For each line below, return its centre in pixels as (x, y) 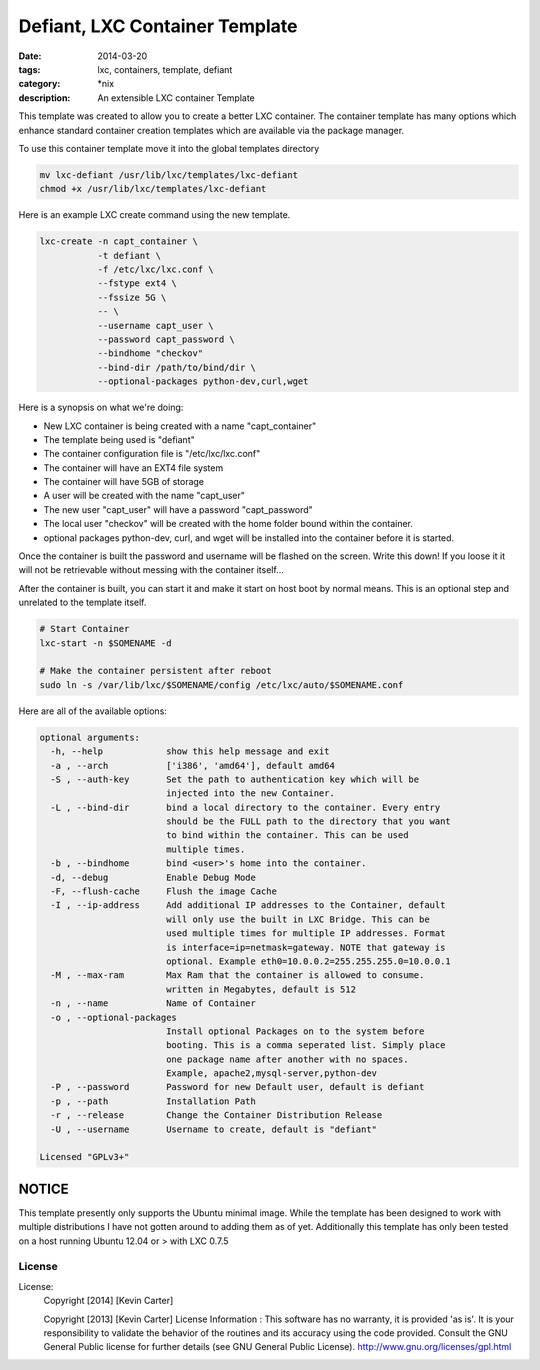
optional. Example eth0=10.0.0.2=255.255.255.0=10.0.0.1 (308, 961)
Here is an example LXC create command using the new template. (154, 215)
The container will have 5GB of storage (124, 482)
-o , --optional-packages (113, 1017)
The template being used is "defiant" (119, 439)
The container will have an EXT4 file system (133, 467)
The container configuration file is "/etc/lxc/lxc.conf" (152, 454)
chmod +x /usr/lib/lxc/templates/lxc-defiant (153, 189)
